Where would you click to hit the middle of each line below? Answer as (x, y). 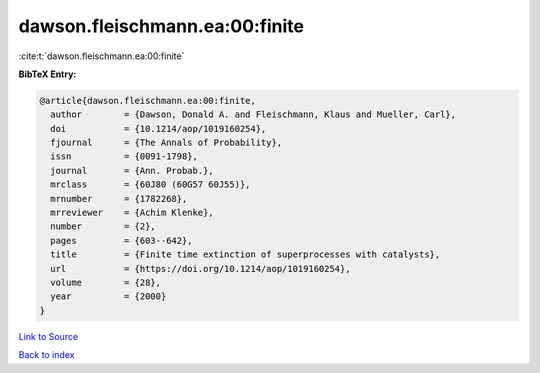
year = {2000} (108, 296)
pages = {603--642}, (122, 240)
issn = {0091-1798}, (124, 156)
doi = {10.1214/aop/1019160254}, (158, 128)
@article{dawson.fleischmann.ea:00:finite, (148, 100)
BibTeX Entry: (47, 74)
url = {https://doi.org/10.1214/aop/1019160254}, (200, 268)
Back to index (46, 355)
